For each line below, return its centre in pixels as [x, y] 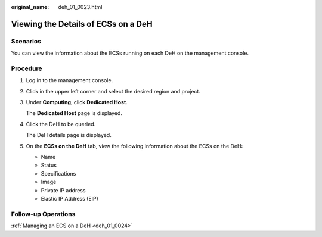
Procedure [27, 68]
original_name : [30, 7]
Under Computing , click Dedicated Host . [77, 102]
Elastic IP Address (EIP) [69, 198]
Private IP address [63, 190]
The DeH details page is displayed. [69, 135]
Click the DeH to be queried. [61, 124]
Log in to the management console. [69, 80]
